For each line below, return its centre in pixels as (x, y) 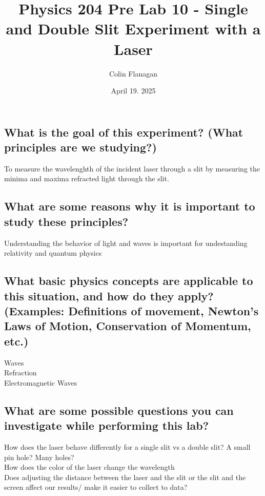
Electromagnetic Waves (41, 382)
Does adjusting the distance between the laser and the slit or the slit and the (125, 477)
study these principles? (66, 221)
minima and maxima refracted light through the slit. (87, 178)
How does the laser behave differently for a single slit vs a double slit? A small (127, 447)
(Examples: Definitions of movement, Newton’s (131, 311)
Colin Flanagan (133, 73)
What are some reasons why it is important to (130, 206)
